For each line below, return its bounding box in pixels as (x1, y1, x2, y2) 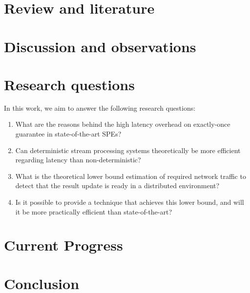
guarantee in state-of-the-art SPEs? (15, 129, 122, 139)
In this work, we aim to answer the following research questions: (4, 102, 196, 113)
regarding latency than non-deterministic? (15, 155, 141, 165)
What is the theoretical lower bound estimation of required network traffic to (15, 171, 246, 181)
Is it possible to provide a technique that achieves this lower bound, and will (15, 197, 244, 207)
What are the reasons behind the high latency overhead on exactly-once (15, 119, 230, 129)
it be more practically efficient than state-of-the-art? (15, 206, 172, 216)
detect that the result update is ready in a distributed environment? (15, 180, 220, 191)
